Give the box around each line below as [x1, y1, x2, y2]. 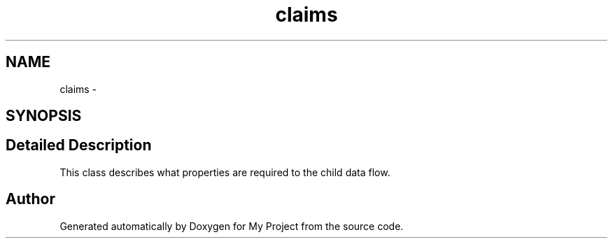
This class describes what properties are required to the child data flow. [59, 166, 390, 178]
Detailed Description [6, 136, 152, 155]
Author [6, 190, 55, 208]
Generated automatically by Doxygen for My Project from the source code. [59, 220, 404, 232]
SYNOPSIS [6, 107, 82, 125]
